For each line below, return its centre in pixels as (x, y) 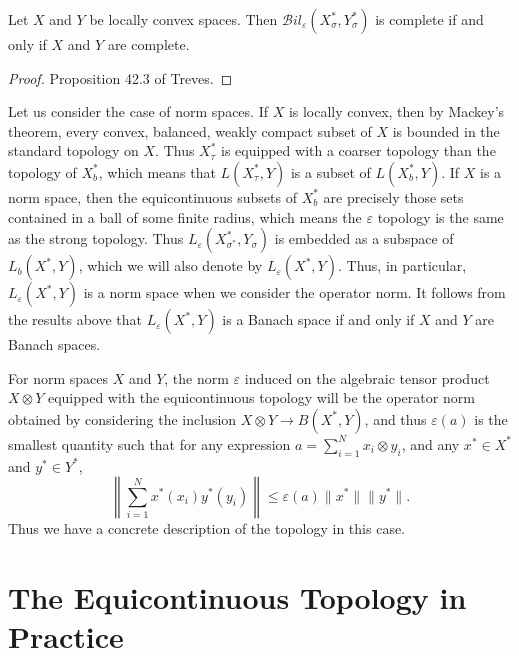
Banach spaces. (54, 344)
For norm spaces (58, 377)
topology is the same (440, 216)
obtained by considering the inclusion (122, 418)
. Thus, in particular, (402, 265)
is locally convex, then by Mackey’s (396, 111)
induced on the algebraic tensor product (367, 377)
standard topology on (73, 150)
